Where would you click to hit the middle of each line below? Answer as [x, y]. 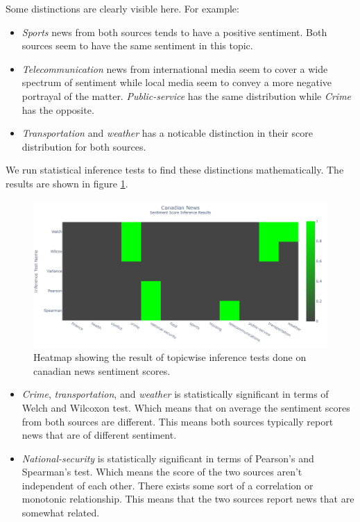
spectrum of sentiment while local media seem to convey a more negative [177, 82]
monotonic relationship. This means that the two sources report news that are [188, 499]
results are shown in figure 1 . [67, 183]
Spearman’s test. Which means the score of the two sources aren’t [162, 472]
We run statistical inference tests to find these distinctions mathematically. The [175, 170]
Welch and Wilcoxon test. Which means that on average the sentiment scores [186, 407]
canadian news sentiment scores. [102, 370]
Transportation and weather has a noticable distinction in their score [167, 133]
